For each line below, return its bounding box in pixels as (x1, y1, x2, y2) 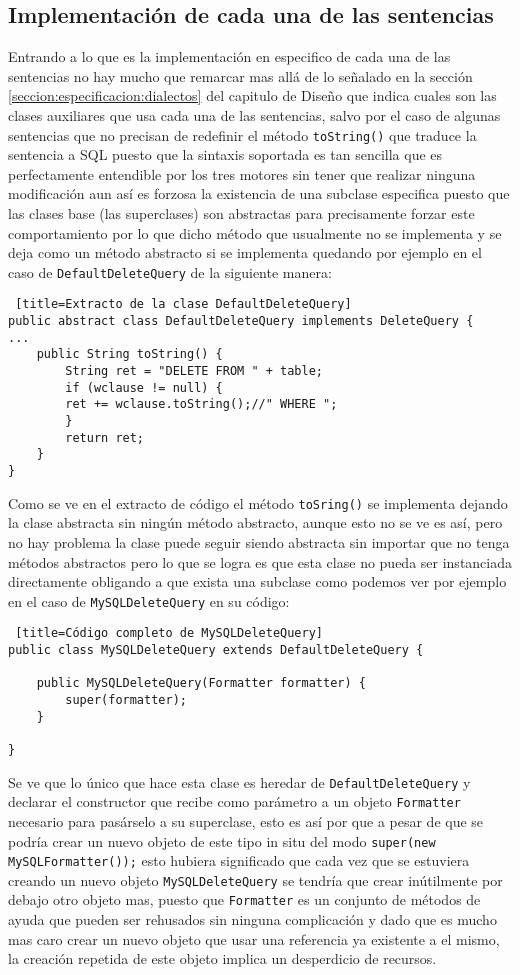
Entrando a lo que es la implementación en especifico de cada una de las (8, 46, 451, 67)
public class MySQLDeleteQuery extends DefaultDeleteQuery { (8, 643, 424, 658)
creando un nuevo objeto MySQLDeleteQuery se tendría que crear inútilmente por (8, 869, 503, 890)
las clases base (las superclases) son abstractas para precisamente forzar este (8, 203, 475, 224)
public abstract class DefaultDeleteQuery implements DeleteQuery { (8, 314, 474, 329)
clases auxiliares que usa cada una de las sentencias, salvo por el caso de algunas (8, 104, 501, 125)
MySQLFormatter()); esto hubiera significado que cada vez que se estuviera (8, 850, 470, 871)
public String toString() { (36, 347, 223, 362)
